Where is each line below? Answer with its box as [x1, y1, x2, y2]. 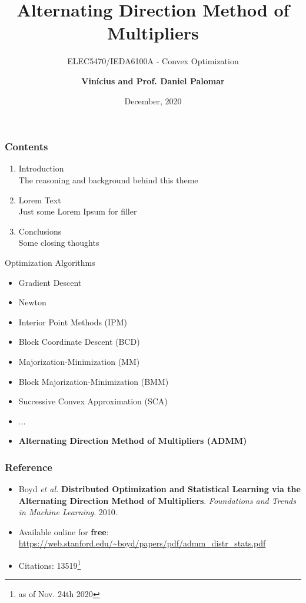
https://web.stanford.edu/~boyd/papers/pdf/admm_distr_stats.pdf [18, 537, 266, 549]
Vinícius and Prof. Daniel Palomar [81, 74, 225, 87]
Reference [5, 459, 52, 474]
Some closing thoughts [18, 236, 99, 249]
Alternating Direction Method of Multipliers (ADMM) [18, 434, 247, 447]
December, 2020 [124, 94, 182, 107]
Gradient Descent [18, 276, 82, 288]
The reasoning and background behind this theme [18, 173, 198, 186]
